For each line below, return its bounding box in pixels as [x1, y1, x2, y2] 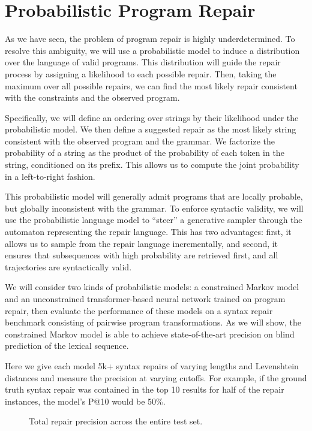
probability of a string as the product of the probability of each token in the [5, 146, 284, 159]
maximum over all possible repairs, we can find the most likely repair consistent [5, 79, 298, 92]
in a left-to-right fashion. [5, 170, 95, 182]
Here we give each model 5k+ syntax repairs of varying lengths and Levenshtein [5, 359, 299, 372]
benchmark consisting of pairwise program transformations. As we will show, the [5, 316, 301, 328]
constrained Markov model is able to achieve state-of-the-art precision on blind [5, 327, 295, 340]
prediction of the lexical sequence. [5, 339, 129, 352]
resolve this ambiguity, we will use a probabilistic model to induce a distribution [5, 44, 300, 56]
